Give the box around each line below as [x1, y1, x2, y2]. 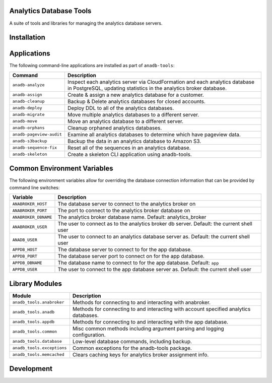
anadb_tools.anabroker [12, 300, 65, 305]
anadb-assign [12, 92, 42, 98]
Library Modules [9, 279, 62, 288]
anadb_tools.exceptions [12, 345, 67, 351]
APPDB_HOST [12, 247, 38, 252]
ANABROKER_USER [12, 224, 47, 229]
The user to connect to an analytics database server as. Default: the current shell [57, 233, 250, 240]
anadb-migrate [12, 112, 45, 117]
